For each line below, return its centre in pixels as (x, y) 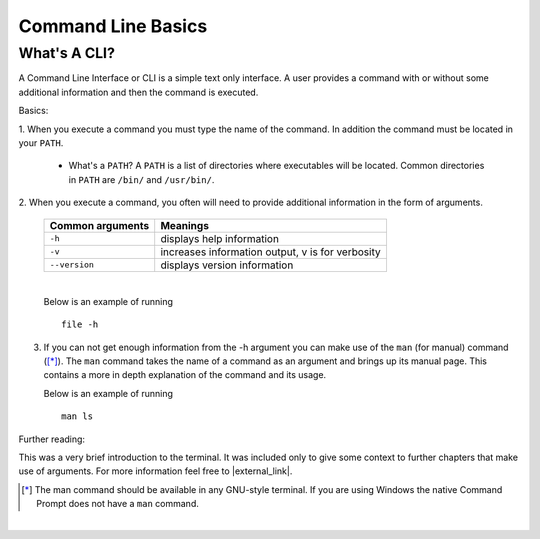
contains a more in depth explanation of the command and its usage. (185, 375)
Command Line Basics (113, 26)
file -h (80, 324)
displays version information (227, 265)
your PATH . (41, 142)
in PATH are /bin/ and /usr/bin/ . (141, 179)
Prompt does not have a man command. (117, 504)
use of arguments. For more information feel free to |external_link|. (155, 471)
